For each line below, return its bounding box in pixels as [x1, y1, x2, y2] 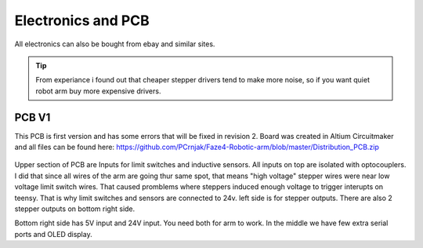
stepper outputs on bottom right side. [14, 204, 136, 213]
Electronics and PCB [14, 12, 150, 29]
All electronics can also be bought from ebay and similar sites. [14, 39, 215, 49]
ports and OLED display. [14, 229, 93, 239]
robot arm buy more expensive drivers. [35, 86, 161, 96]
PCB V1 [14, 111, 51, 124]
